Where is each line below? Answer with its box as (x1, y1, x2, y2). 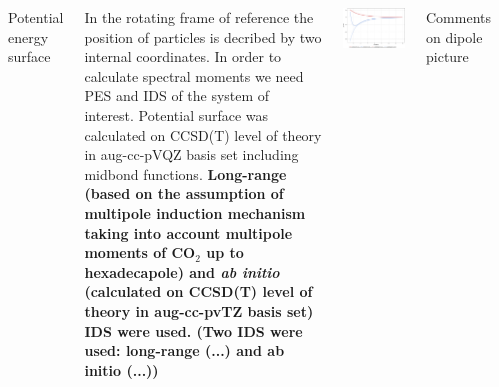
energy (8, 26, 49, 47)
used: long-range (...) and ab (84, 340, 285, 361)
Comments (425, 7, 491, 27)
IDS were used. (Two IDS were (84, 320, 303, 341)
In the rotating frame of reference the (84, 7, 314, 27)
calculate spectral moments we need (84, 65, 304, 86)
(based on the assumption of (84, 183, 284, 204)
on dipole (425, 26, 483, 47)
